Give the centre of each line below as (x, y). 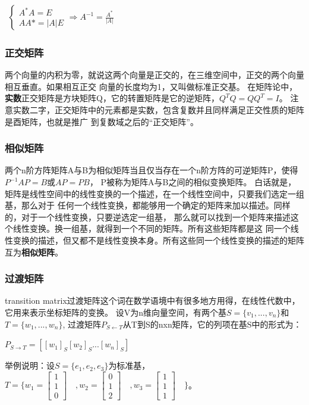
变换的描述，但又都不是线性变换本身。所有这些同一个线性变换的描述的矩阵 (158, 240)
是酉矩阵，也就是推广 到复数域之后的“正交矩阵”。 (102, 121)
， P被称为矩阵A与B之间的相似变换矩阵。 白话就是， (193, 182)
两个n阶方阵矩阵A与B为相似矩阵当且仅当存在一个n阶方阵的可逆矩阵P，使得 (152, 170)
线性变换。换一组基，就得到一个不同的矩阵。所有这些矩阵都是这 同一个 (152, 228)
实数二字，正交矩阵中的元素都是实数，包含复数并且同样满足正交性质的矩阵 (158, 110)
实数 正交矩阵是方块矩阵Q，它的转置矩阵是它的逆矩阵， (112, 98)
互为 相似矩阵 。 (34, 252)
